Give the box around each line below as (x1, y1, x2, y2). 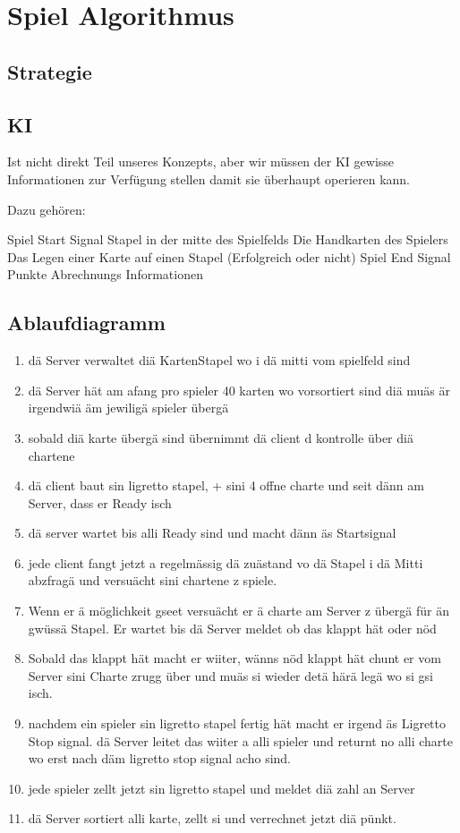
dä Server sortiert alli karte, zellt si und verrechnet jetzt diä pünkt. (28, 809, 396, 828)
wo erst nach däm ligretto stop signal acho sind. (28, 749, 291, 768)
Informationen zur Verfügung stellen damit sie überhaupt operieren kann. (7, 169, 411, 188)
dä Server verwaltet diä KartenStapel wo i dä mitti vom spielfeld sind (28, 351, 411, 370)
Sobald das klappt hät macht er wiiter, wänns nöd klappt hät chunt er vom (28, 649, 441, 667)
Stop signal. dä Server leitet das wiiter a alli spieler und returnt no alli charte (28, 731, 453, 750)
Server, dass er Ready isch (28, 493, 172, 512)
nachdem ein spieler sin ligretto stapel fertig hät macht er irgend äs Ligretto (28, 714, 447, 733)
